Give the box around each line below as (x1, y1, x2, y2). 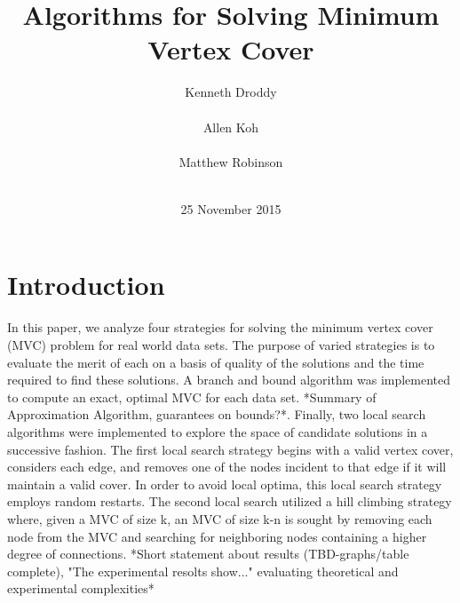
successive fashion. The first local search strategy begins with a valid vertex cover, (7, 440, 454, 458)
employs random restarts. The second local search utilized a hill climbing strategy (7, 492, 452, 511)
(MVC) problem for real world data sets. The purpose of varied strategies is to (7, 336, 435, 353)
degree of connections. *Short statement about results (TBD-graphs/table (7, 544, 409, 563)
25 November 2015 (180, 199, 282, 218)
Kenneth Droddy (185, 83, 277, 101)
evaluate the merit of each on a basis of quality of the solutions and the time (7, 353, 424, 371)
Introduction (7, 266, 165, 303)
